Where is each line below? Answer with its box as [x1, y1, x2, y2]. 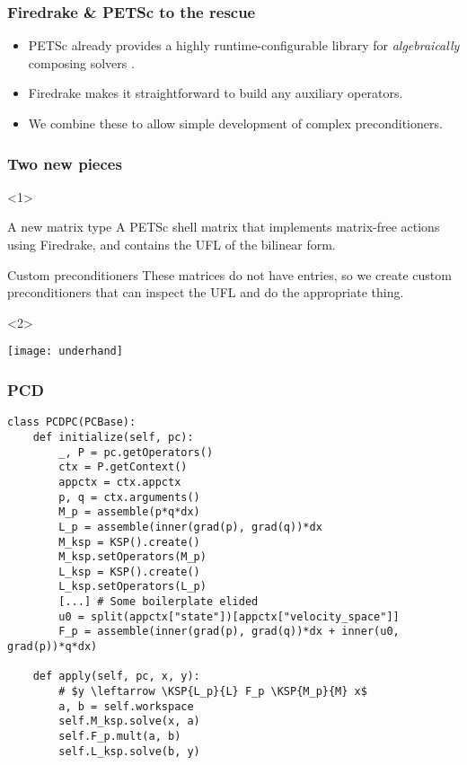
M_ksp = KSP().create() [58, 535, 200, 549]
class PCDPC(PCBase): [7, 416, 137, 429]
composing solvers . [28, 53, 135, 72]
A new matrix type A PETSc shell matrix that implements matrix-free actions [7, 217, 440, 236]
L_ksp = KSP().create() [58, 565, 200, 578]
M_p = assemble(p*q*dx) [58, 506, 200, 519]
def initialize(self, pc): [32, 430, 194, 444]
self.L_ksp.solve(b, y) [58, 744, 200, 758]
